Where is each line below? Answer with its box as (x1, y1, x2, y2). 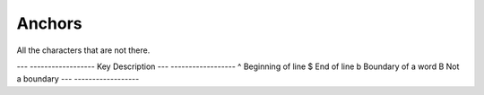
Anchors (16, 13, 82, 33)
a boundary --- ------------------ (16, 73, 140, 84)
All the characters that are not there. (16, 45, 151, 56)
